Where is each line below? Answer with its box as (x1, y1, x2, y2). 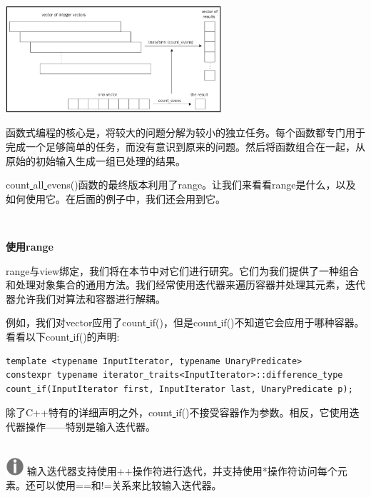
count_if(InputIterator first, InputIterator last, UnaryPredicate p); (6, 383, 353, 394)
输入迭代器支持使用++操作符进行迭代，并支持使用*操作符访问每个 (26, 463, 337, 478)
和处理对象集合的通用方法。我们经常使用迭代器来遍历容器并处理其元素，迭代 (6, 277, 365, 292)
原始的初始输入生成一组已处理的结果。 (6, 153, 185, 168)
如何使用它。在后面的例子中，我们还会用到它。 (6, 191, 225, 206)
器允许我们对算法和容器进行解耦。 (6, 291, 166, 306)
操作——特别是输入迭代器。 (25, 418, 156, 433)
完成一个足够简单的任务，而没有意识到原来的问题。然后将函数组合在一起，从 (6, 139, 365, 154)
